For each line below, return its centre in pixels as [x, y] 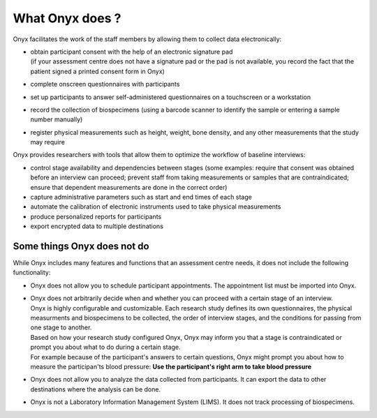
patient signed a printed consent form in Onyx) [98, 71]
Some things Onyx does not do [81, 246]
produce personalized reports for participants [96, 216]
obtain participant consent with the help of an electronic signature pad [132, 52]
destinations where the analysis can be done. [95, 389]
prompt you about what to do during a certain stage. [105, 347]
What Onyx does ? [67, 18]
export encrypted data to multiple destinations [97, 226]
